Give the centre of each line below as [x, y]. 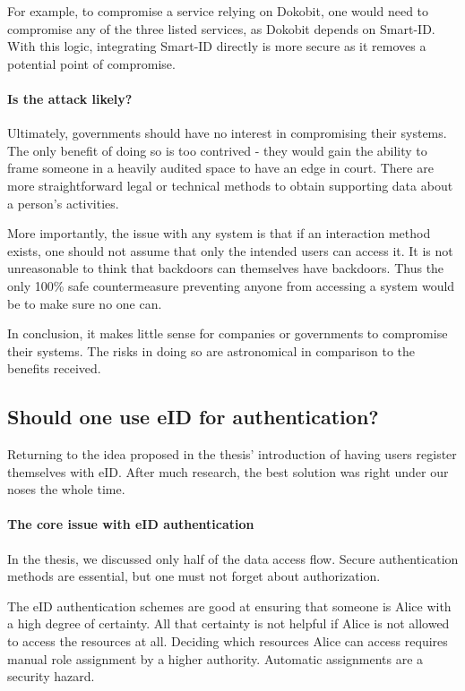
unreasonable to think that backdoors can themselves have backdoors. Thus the [226, 268]
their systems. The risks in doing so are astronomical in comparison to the [211, 350]
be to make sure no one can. [85, 303]
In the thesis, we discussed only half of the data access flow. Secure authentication [233, 558]
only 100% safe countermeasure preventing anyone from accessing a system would [231, 285]
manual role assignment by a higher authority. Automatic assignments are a [215, 658]
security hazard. [51, 676]
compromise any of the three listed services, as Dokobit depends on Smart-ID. [221, 28]
